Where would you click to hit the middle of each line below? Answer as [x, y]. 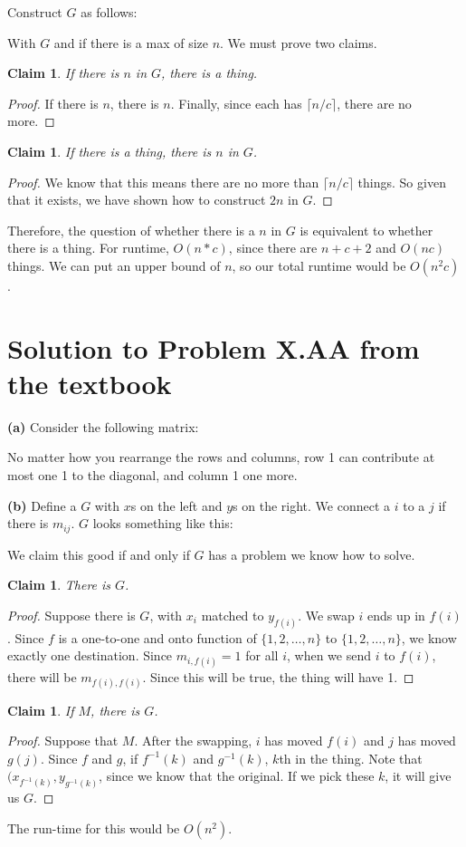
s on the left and [176, 505]
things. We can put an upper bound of [114, 265]
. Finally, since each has [236, 103]
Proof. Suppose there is [71, 615]
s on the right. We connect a [312, 505]
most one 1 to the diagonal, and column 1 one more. [152, 475]
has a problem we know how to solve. [312, 554]
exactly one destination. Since [90, 655]
